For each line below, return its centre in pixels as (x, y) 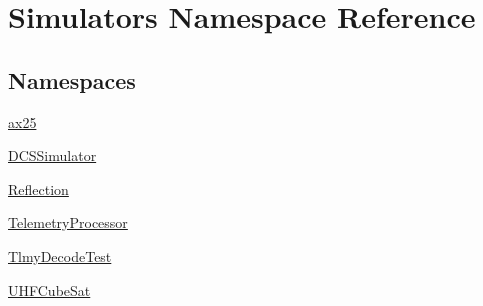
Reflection (38, 188)
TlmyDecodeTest (60, 255)
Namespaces (72, 79)
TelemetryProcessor (68, 222)
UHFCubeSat (49, 289)
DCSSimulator (52, 155)
